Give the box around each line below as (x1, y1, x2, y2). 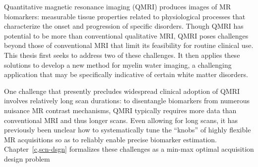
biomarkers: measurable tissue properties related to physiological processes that (4, 11, 246, 21)
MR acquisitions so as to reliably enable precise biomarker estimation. (4, 134, 217, 144)
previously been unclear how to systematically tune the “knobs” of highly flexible (4, 125, 251, 135)
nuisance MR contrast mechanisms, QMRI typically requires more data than (4, 105, 237, 115)
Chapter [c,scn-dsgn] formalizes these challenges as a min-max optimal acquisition (4, 144, 254, 154)
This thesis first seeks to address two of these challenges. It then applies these (4, 49, 240, 60)
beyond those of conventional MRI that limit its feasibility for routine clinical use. (4, 40, 254, 50)
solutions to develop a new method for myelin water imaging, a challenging (4, 59, 232, 70)
